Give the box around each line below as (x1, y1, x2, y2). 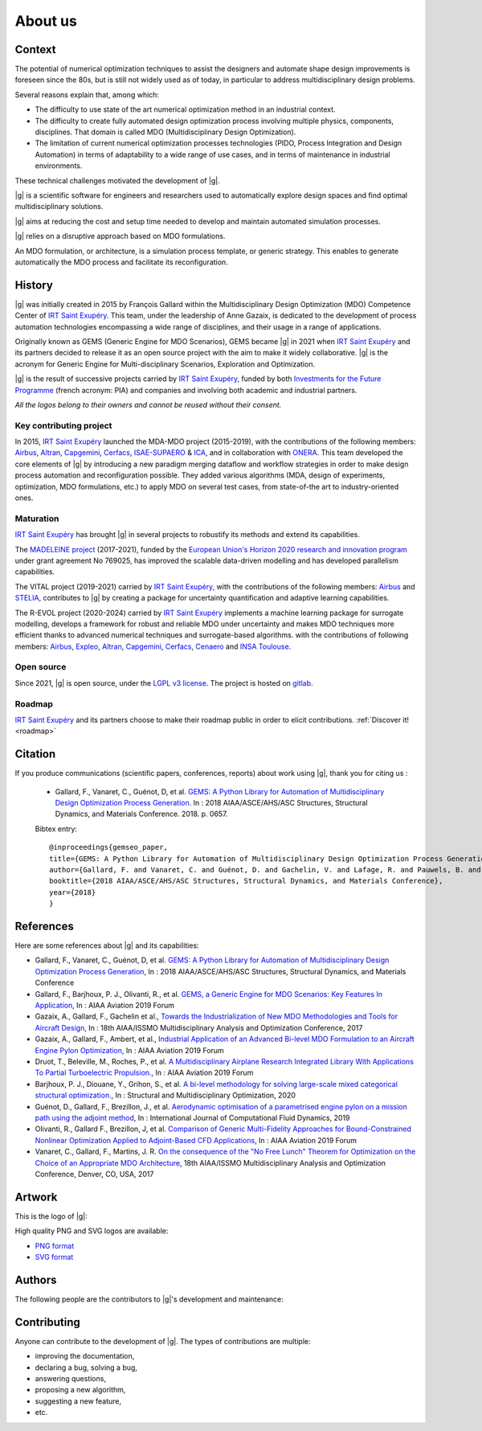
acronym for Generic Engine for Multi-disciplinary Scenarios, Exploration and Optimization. (14, 359, 316, 369)
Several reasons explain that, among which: (14, 89, 160, 100)
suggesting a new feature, (35, 1396, 122, 1406)
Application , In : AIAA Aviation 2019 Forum (35, 1001, 175, 1011)
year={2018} (49, 888, 96, 896)
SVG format (35, 1252, 74, 1261)
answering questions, (35, 1373, 106, 1383)
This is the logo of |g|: (14, 1211, 88, 1221)
